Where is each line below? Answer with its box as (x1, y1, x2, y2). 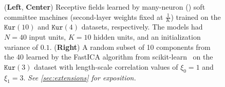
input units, (29, 32, 66, 42)
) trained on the (171, 11, 221, 22)
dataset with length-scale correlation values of (34, 61, 178, 72)
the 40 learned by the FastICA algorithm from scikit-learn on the (4, 51, 213, 62)
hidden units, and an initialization (93, 32, 201, 42)
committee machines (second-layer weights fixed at (4, 11, 163, 22)
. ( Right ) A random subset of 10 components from (49, 41, 211, 52)
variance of (4, 41, 39, 52)
